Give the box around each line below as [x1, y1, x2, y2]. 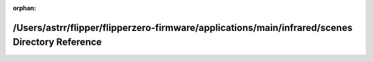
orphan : [12, 4, 37, 12]
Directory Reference [12, 37, 102, 48]
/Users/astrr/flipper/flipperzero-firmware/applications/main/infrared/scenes [12, 21, 353, 34]
